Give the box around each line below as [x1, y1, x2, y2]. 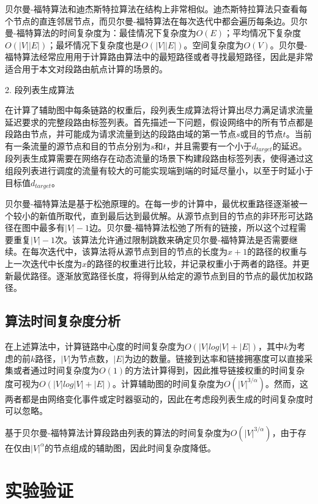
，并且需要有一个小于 [166, 139, 252, 152]
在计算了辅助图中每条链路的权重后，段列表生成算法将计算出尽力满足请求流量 [5, 103, 313, 116]
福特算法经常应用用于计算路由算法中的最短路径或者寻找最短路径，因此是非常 [5, 50, 313, 63]
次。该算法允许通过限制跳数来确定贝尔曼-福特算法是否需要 [55, 233, 289, 246]
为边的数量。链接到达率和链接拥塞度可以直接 [124, 352, 305, 364]
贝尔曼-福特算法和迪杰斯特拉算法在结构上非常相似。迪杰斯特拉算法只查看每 [5, 2, 308, 15]
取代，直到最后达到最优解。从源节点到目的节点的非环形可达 [64, 209, 305, 222]
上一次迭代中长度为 [5, 257, 82, 269]
